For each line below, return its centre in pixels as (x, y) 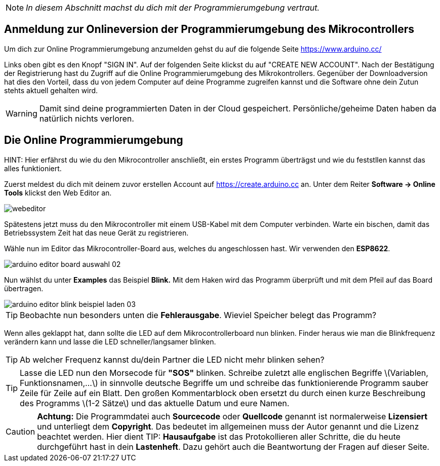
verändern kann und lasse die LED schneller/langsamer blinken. (110, 341)
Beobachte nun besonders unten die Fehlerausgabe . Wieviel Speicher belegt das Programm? (198, 315)
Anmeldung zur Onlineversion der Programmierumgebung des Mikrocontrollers (209, 29)
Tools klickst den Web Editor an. (58, 192)
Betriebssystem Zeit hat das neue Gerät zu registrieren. (96, 232)
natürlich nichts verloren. (87, 118)
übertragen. (24, 288)
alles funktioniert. (33, 168)
